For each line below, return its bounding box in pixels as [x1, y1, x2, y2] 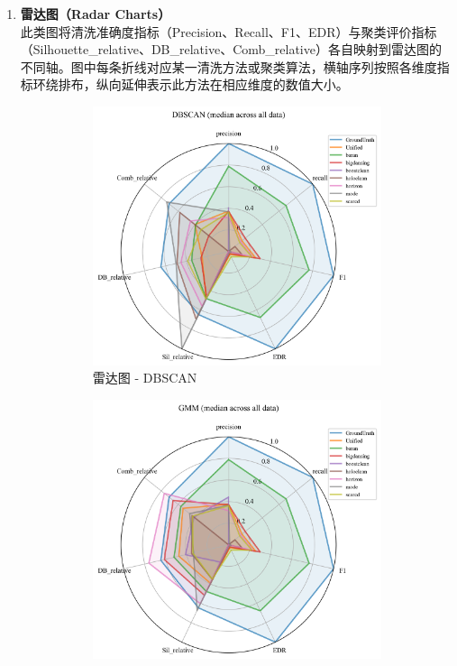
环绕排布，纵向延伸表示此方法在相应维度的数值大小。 [32, 75, 349, 94]
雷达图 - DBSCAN [92, 368, 197, 387]
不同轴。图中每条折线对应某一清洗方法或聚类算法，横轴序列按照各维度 [20, 57, 437, 76]
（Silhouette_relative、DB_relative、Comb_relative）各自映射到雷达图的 [20, 40, 442, 59]
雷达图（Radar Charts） [20, 5, 171, 23]
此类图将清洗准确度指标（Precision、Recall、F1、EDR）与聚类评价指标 [20, 22, 437, 41]
